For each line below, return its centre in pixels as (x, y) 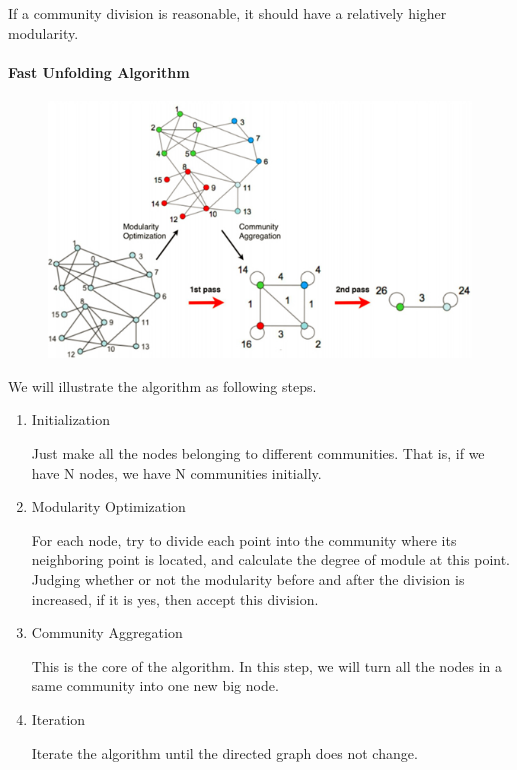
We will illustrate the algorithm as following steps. (162, 385)
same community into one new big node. (155, 685)
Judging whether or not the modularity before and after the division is (248, 579)
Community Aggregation (107, 632)
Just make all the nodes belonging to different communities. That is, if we (258, 453)
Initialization (70, 419)
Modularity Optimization (108, 506)
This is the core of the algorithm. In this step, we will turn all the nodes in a (267, 665)
